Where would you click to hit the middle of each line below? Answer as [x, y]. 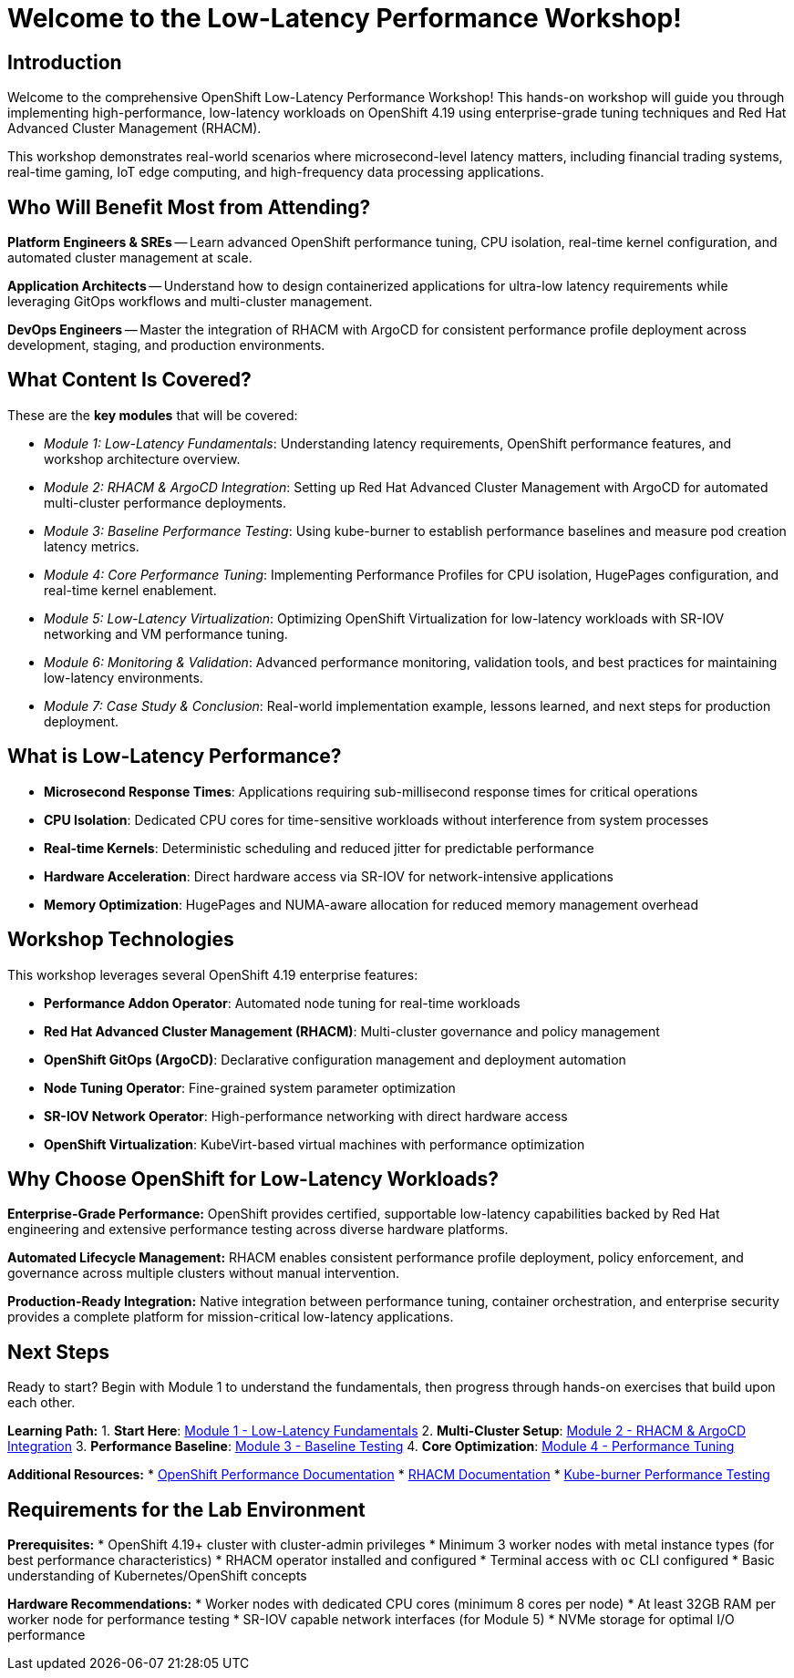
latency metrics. [92, 546]
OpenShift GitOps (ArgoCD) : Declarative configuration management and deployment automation [335, 1059]
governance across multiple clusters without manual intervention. [204, 1273]
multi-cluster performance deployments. [165, 502]
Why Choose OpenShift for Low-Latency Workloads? [253, 1179]
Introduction [65, 62]
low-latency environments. [124, 677]
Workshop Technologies [121, 940]
